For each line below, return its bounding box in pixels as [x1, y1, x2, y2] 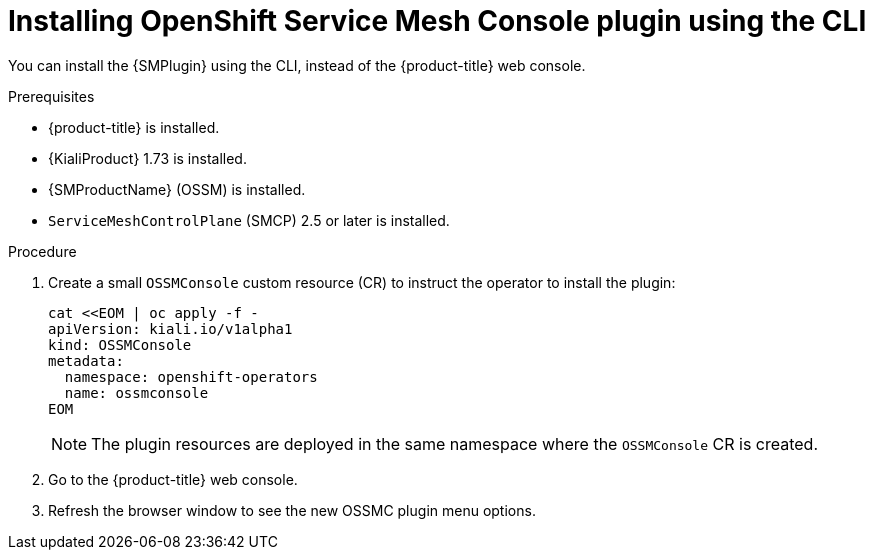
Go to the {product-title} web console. [48, 470, 298, 488]
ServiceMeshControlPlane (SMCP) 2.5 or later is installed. [48, 211, 450, 229]
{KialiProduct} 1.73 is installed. [48, 149, 247, 167]
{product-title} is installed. [48, 118, 220, 136]
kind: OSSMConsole [48, 336, 192, 353]
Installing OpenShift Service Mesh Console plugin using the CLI [8, 4, 867, 38]
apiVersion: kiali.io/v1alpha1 [48, 320, 293, 337]
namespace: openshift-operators [64, 368, 318, 385]
